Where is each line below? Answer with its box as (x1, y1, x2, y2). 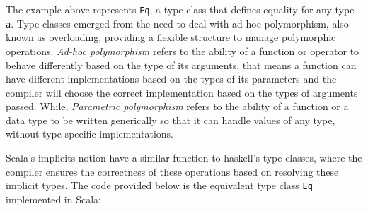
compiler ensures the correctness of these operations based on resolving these (6, 164, 339, 179)
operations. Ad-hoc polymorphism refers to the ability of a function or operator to (6, 43, 360, 58)
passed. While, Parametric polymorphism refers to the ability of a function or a (6, 99, 349, 114)
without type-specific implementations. (6, 126, 173, 141)
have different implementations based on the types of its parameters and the (6, 71, 337, 86)
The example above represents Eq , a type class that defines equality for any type (6, 2, 355, 16)
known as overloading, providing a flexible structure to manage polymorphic (6, 30, 336, 44)
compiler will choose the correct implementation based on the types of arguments (6, 85, 358, 100)
